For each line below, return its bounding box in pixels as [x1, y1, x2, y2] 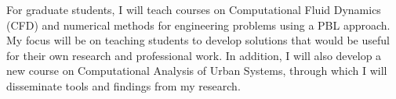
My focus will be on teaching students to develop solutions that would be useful [6, 32, 390, 48]
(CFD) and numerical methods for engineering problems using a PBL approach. [6, 16, 391, 33]
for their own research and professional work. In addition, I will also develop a [6, 47, 382, 63]
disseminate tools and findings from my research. [6, 77, 241, 94]
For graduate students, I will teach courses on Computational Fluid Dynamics [6, 2, 381, 17]
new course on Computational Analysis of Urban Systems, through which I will [6, 62, 387, 79]
